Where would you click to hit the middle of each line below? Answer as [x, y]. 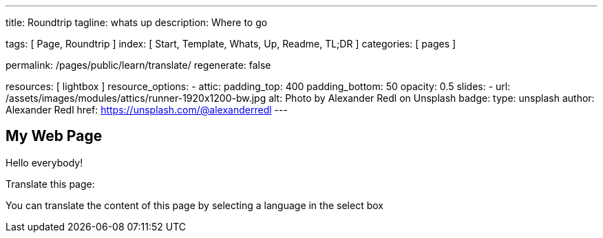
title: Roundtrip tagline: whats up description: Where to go [137, 22]
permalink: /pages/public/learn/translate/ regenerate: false [138, 65]
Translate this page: [50, 184]
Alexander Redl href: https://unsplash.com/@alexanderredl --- [147, 110]
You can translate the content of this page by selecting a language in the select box [194, 205]
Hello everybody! [44, 162]
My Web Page [54, 136]
